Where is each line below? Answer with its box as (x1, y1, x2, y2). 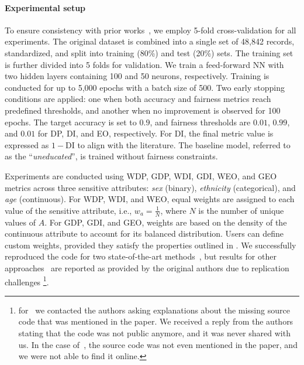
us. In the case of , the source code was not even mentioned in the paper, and (18, 338, 298, 350)
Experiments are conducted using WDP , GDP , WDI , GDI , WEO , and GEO (5, 169, 277, 182)
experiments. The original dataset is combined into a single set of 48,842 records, (5, 35, 295, 47)
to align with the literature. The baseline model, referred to (77, 138, 291, 151)
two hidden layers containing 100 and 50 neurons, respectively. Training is (5, 70, 270, 82)
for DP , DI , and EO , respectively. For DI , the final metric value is (37, 127, 274, 139)
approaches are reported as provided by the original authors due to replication (5, 261, 289, 274)
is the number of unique (198, 204, 284, 216)
